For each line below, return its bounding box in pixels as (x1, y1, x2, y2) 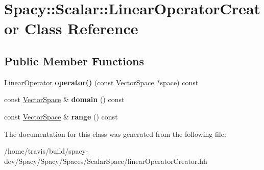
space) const (160, 77, 199, 87)
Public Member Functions (4, 53, 144, 68)
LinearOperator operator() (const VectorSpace (4, 77, 154, 87)
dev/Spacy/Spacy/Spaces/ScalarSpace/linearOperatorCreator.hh (4, 155, 207, 166)
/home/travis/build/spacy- (4, 145, 88, 156)
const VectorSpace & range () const (4, 111, 118, 122)
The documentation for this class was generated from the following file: (4, 128, 226, 139)
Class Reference (25, 18, 138, 39)
